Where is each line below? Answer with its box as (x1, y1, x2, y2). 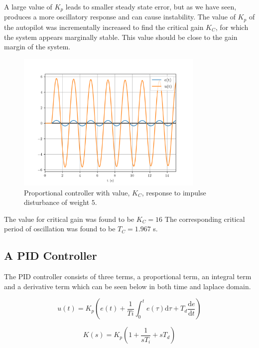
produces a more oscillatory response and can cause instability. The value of (4, 11, 236, 22)
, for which (215, 21, 249, 32)
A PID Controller (4, 248, 97, 263)
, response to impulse (141, 187, 206, 197)
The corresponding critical (164, 213, 245, 224)
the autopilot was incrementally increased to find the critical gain (4, 21, 204, 32)
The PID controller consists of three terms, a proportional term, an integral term (4, 271, 252, 282)
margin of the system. (4, 41, 71, 52)
